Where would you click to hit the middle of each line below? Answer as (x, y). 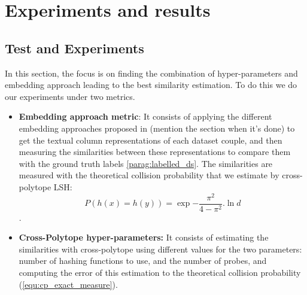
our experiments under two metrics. (70, 96)
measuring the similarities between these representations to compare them (155, 152)
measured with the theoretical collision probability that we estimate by (149, 175)
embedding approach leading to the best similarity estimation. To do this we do (151, 85)
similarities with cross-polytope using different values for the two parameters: (160, 249)
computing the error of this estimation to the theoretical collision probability (160, 273)
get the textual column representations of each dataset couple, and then (151, 140)
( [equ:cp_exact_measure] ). (68, 284)
